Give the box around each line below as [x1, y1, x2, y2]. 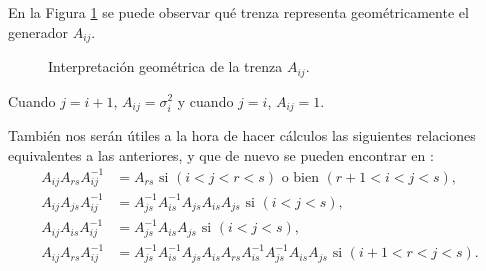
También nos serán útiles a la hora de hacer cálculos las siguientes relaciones [8, 124, 476, 145]
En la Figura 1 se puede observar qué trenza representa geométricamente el [8, 2, 469, 22]
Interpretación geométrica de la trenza [48, 56, 283, 77]
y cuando [177, 90, 234, 111]
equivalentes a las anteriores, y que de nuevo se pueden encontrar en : [8, 144, 434, 165]
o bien [281, 170, 319, 185]
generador [8, 21, 68, 42]
